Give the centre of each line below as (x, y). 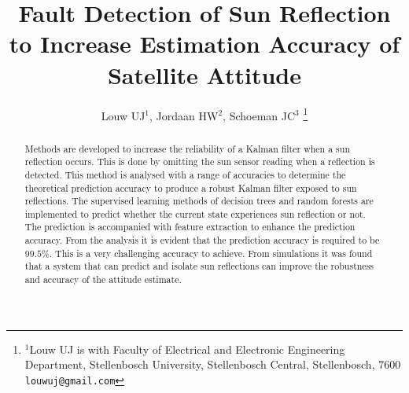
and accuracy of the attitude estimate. (103, 279)
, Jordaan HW (184, 115)
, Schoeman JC (259, 115)
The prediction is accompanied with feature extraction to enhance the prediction (190, 227)
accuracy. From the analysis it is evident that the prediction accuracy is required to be (202, 240)
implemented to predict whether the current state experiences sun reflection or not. (195, 213)
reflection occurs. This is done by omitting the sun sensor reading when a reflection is (200, 162)
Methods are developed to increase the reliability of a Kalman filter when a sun (187, 148)
